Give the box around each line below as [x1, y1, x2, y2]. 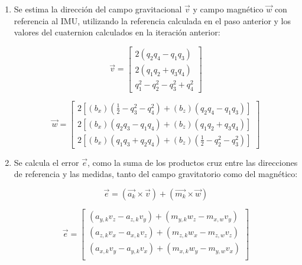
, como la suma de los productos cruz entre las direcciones [87, 156, 298, 168]
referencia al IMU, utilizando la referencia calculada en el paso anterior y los [14, 14, 291, 27]
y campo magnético [193, 3, 264, 15]
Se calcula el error [14, 156, 79, 168]
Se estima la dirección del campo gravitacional [14, 3, 182, 15]
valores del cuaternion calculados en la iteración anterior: [14, 26, 220, 38]
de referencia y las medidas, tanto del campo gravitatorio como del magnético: [14, 168, 298, 180]
